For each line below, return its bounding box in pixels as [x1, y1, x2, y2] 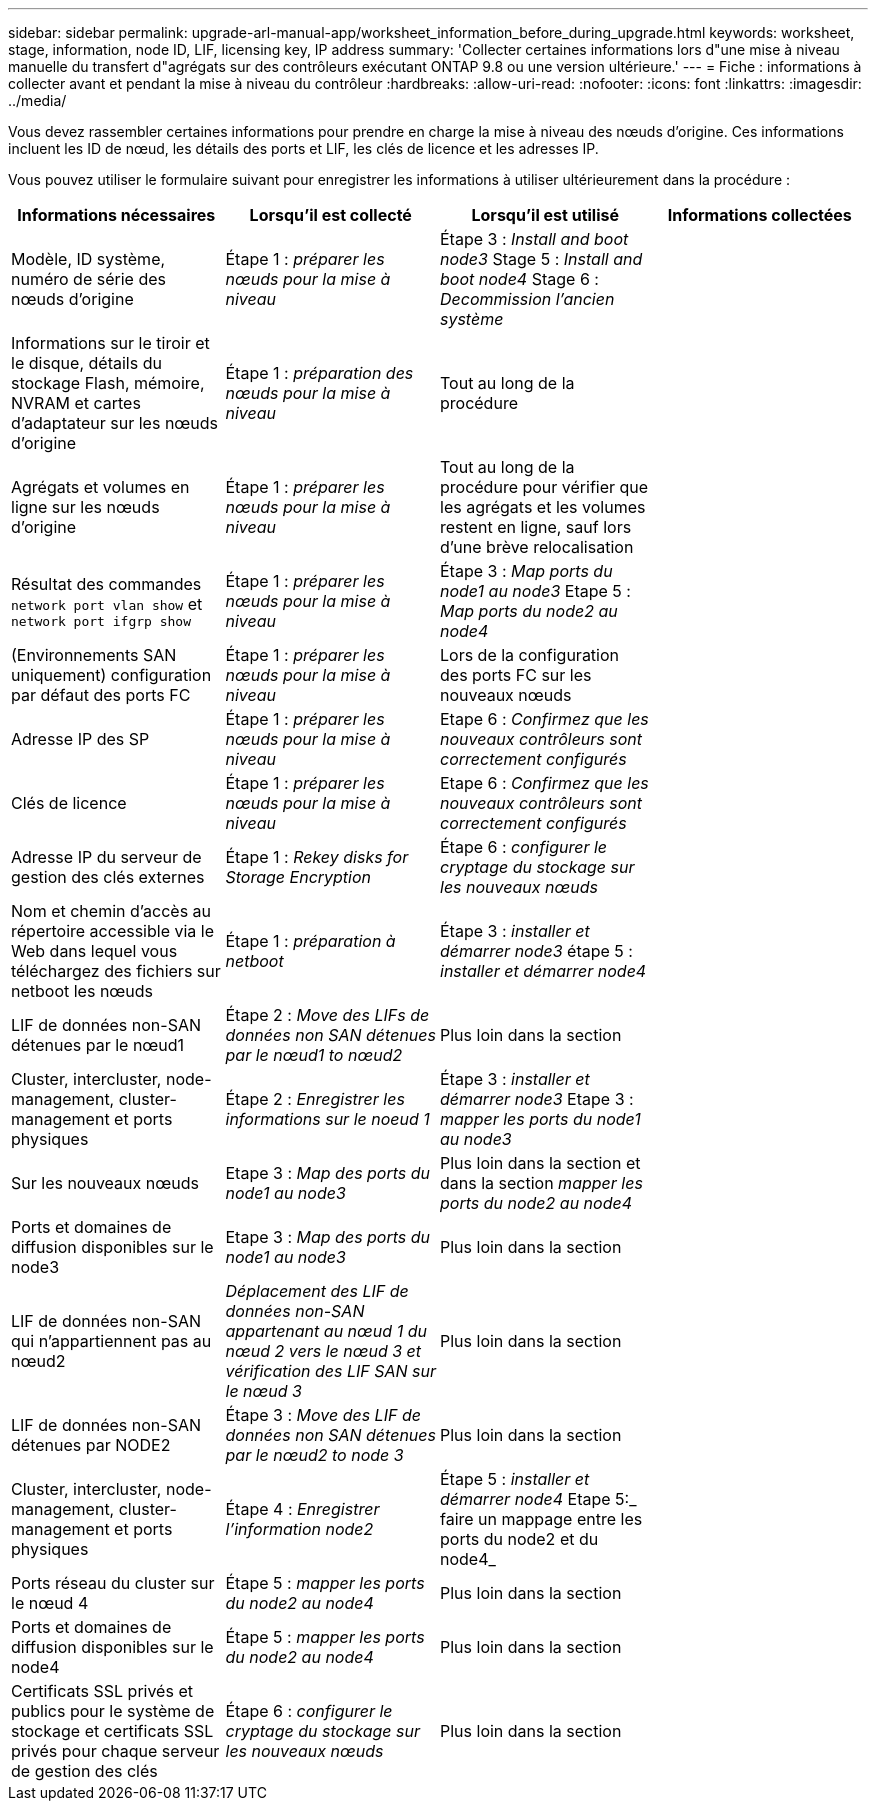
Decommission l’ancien [440, 289, 615, 309]
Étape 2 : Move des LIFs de [225, 1005, 430, 1025]
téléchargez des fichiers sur [11, 961, 221, 981]
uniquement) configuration [11, 665, 212, 685]
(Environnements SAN [11, 645, 177, 665]
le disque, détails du [11, 353, 162, 373]
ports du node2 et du [440, 1529, 599, 1549]
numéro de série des [11, 269, 166, 289]
